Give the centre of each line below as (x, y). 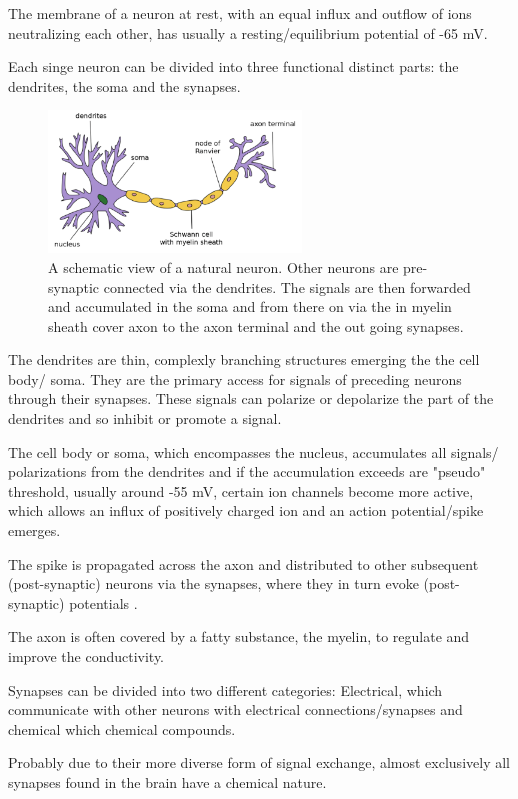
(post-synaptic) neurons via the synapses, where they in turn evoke (213, 583)
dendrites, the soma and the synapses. (124, 85)
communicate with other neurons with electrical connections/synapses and (235, 709)
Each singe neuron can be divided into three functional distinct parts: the (233, 66)
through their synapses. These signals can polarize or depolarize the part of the (251, 398)
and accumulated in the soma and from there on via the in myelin (250, 306)
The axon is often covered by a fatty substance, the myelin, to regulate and (239, 636)
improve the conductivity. (86, 656)
